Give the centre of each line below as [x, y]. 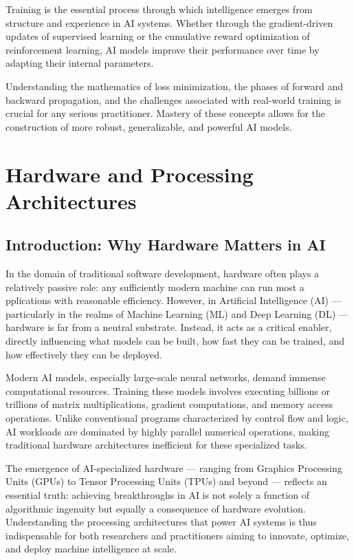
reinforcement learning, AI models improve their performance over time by [163, 49]
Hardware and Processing [130, 174]
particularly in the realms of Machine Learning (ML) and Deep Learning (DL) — [177, 313]
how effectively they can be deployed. [84, 354]
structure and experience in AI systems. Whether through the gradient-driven [169, 22]
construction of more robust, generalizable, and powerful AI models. [149, 126]
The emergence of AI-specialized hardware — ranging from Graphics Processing [174, 467]
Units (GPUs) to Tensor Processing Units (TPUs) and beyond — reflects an [166, 481]
